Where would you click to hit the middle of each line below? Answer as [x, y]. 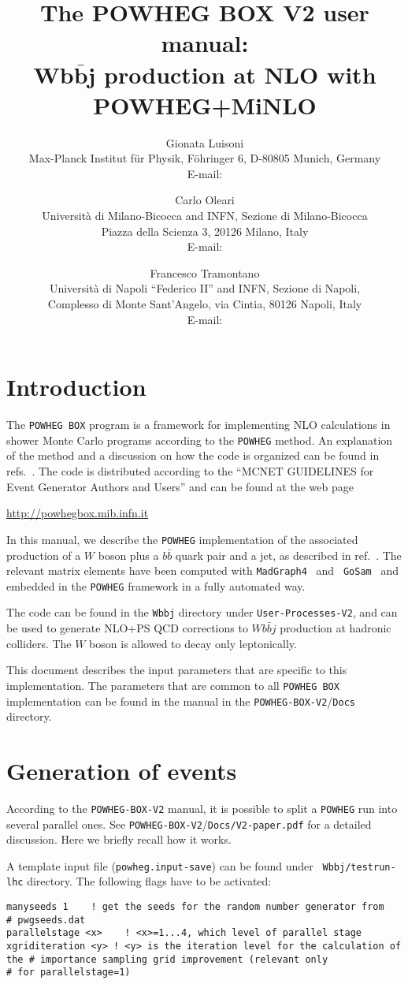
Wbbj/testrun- [359, 867]
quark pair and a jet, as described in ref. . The [288, 555]
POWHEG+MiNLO [205, 104]
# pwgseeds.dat [46, 920]
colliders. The [39, 643]
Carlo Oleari [205, 200]
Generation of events [122, 770]
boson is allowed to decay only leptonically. [193, 643]
